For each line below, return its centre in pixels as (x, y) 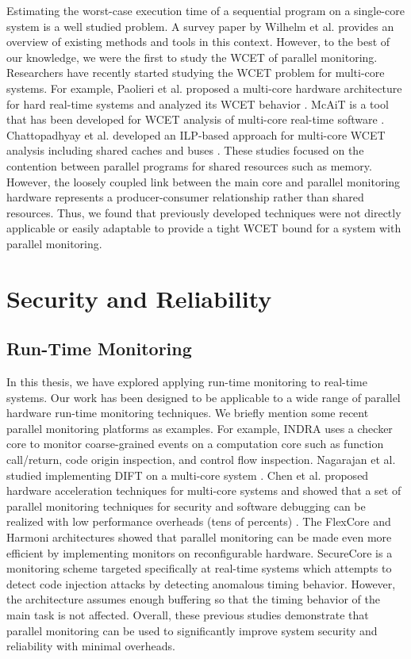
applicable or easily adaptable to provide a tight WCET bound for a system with (204, 228)
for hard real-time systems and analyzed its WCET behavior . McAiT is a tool (198, 103)
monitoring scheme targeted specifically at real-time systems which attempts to (199, 568)
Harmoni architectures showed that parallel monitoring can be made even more (199, 537)
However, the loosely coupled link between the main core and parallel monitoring (204, 181)
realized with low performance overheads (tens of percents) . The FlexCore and (199, 521)
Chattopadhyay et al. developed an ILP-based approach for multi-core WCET (196, 134)
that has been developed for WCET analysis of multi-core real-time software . (196, 119)
